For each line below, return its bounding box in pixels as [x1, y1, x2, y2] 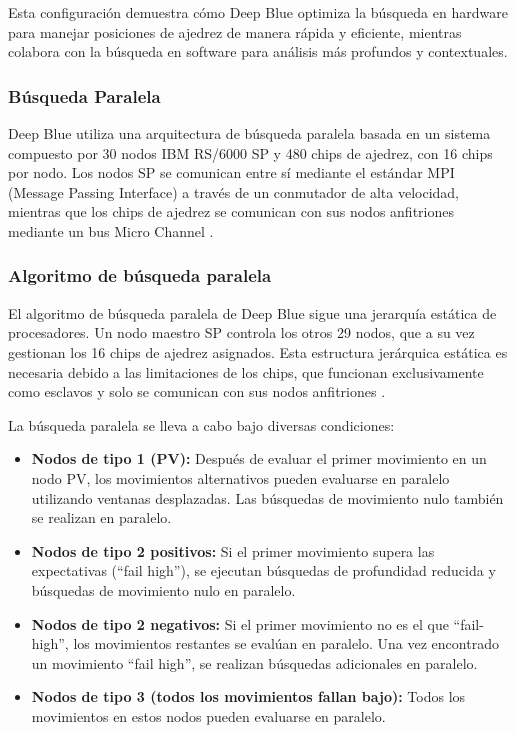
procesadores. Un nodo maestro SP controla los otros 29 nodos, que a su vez [8, 322, 475, 343]
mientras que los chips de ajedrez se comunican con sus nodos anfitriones [8, 201, 454, 222]
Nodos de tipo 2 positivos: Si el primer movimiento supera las [31, 540, 435, 561]
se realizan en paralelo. [31, 507, 172, 528]
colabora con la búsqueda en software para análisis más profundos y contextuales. [8, 41, 508, 62]
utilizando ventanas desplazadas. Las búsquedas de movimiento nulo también [31, 487, 504, 508]
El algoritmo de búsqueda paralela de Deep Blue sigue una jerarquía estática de [8, 302, 497, 323]
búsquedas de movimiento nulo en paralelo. [31, 579, 296, 600]
